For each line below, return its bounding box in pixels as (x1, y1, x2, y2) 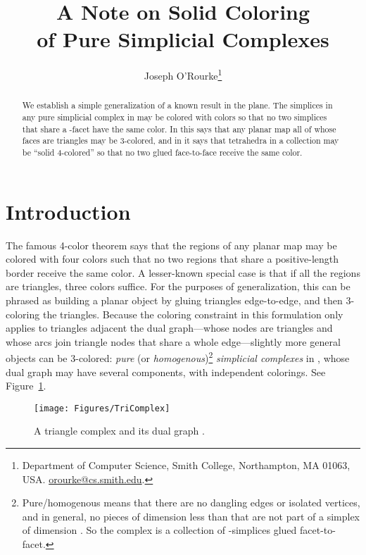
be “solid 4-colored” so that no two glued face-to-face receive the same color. (22, 146, 303, 158)
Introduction (6, 197, 131, 225)
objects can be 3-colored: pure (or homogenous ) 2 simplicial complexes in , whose (6, 349, 350, 365)
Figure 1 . (6, 378, 46, 393)
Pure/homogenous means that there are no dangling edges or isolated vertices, (22, 495, 360, 510)
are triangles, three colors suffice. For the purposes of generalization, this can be (6, 279, 351, 294)
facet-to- (300, 523, 336, 537)
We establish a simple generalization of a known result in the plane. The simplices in (22, 99, 333, 111)
